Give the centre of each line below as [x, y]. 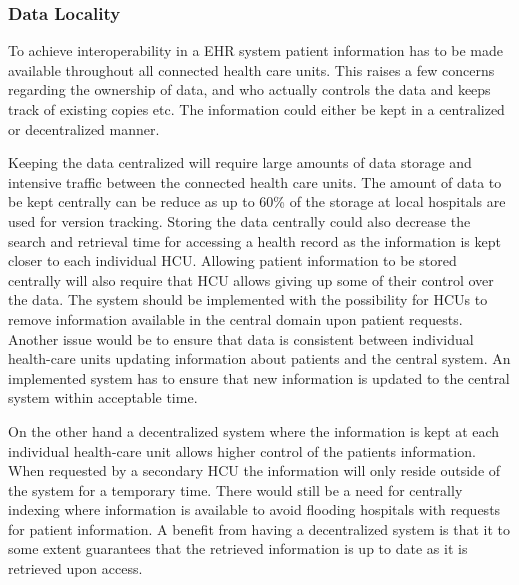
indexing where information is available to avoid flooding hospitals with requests [254, 509]
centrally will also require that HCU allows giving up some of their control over [251, 279]
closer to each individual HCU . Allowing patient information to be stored [232, 260]
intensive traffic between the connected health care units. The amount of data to [255, 181]
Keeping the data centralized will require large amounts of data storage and [240, 162]
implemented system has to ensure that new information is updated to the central [259, 377]
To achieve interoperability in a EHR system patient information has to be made [256, 50]
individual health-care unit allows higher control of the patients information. [242, 450]
